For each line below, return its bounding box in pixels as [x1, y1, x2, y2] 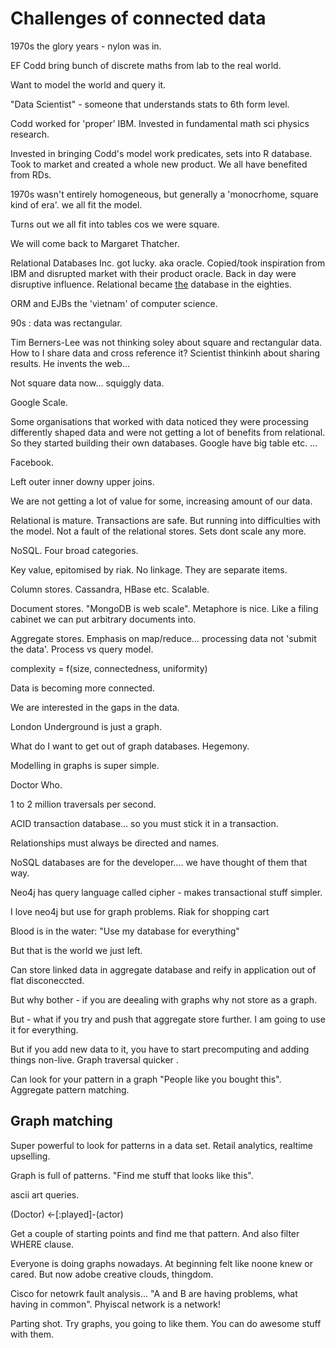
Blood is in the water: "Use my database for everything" [10, 925, 240, 937]
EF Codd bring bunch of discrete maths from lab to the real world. [10, 59, 282, 71]
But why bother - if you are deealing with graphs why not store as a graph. [10, 993, 318, 1006]
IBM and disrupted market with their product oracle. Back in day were [10, 267, 297, 279]
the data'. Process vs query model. [10, 643, 154, 655]
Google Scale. [10, 396, 68, 408]
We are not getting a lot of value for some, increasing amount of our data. [10, 495, 313, 507]
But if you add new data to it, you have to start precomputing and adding [10, 1043, 310, 1055]
